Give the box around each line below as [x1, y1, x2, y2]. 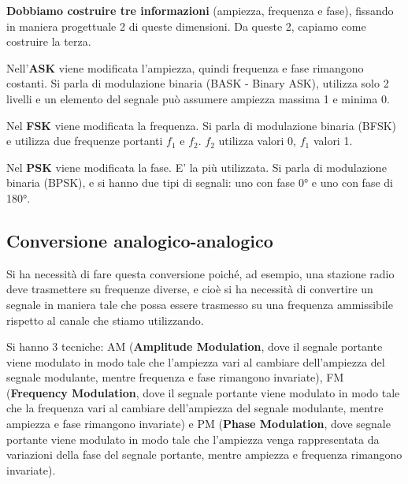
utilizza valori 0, [218, 132, 296, 149]
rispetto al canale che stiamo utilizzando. [6, 311, 204, 328]
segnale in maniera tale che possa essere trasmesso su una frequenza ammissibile [6, 296, 393, 312]
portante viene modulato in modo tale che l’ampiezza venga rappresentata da [6, 430, 380, 447]
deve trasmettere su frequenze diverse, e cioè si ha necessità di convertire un [6, 281, 373, 297]
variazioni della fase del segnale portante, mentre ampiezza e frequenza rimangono [6, 446, 402, 463]
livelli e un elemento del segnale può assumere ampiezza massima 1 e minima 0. [6, 90, 390, 106]
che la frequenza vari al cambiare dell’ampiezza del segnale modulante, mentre [6, 400, 384, 416]
